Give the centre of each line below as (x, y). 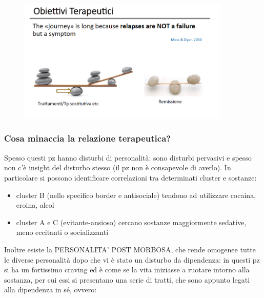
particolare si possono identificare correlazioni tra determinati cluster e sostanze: (130, 177)
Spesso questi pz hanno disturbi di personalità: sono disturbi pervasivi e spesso (128, 157)
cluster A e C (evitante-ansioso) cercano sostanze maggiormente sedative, (131, 222)
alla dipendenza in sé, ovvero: (50, 290)
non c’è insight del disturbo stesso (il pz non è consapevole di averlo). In (118, 167)
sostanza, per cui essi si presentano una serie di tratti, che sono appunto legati (127, 279)
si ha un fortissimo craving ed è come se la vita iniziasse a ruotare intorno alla (127, 270)
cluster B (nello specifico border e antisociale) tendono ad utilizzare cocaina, (136, 195)
